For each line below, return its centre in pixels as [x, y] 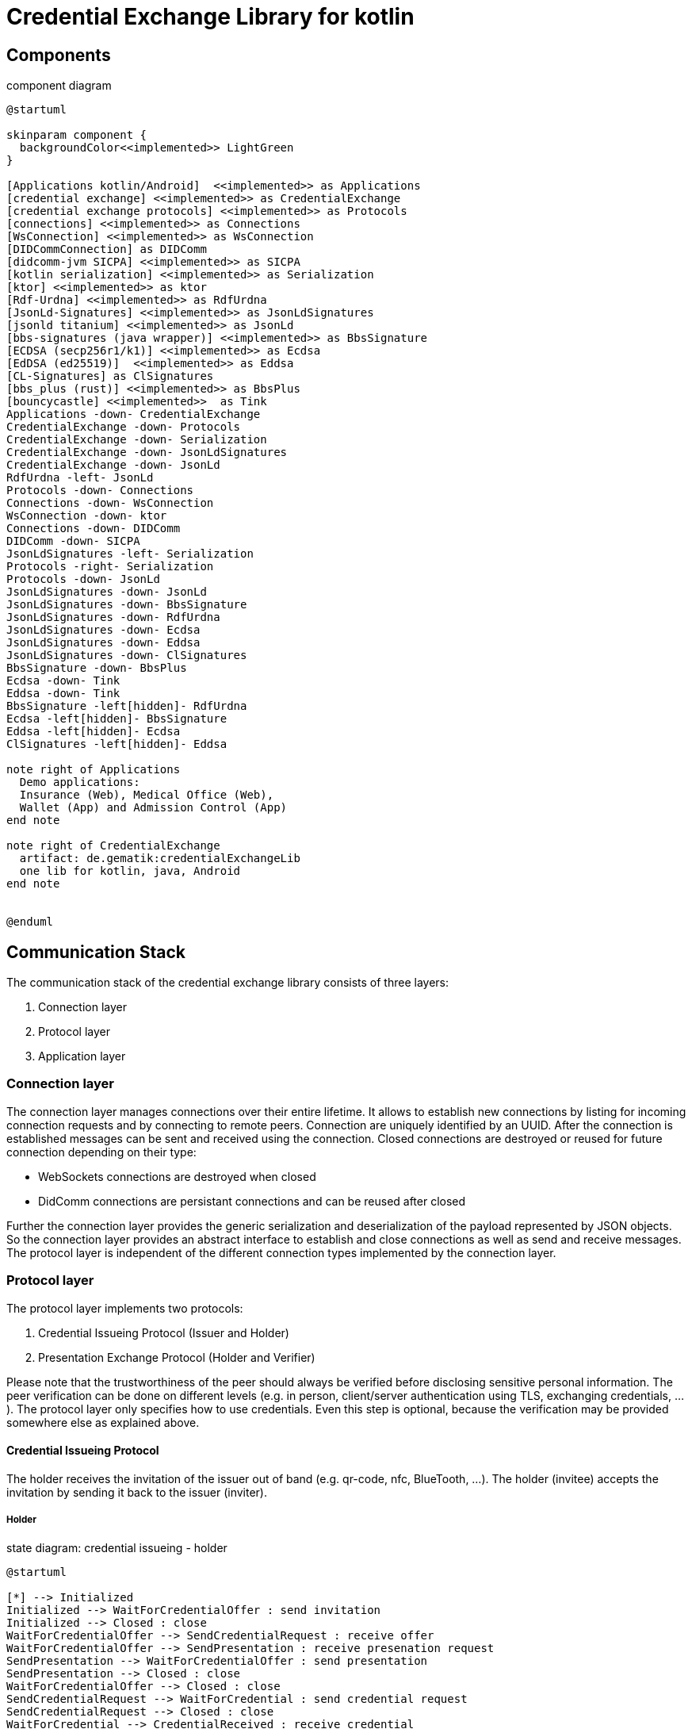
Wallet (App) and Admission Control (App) [153, 808]
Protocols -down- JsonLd [83, 579]
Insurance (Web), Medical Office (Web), [147, 795]
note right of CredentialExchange [113, 846]
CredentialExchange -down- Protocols [124, 427]
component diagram [59, 86]
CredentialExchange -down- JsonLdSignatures [147, 452]
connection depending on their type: [101, 1152]
